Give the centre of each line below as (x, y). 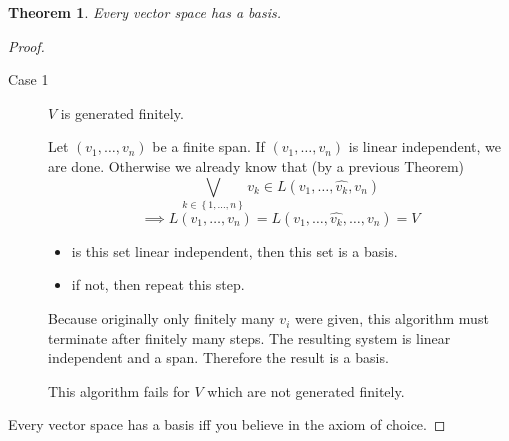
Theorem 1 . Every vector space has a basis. (145, 12)
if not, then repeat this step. (158, 284)
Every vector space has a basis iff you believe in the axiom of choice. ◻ (227, 424)
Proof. (26, 45)
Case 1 (28, 79)
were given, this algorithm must (391, 318)
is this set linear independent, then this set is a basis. (234, 250)
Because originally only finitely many (161, 318)
